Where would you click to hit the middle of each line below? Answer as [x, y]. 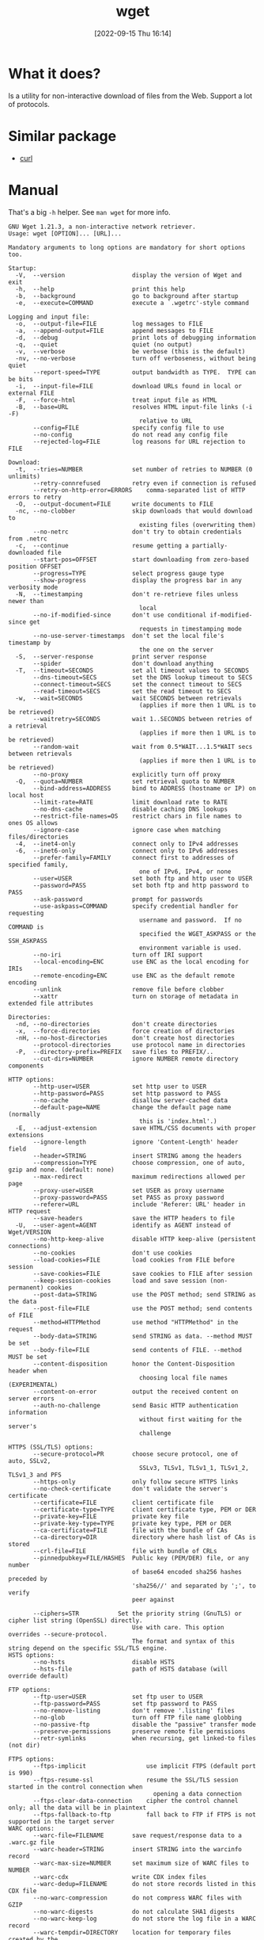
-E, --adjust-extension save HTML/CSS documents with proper [136, 1128]
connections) [30, 1246]
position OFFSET [35, 566]
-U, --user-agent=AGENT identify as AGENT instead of [123, 1225]
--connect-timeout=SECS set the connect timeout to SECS [138, 684]
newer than [26, 601]
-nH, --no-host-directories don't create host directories [125, 1038]
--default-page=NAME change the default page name [132, 1107]
